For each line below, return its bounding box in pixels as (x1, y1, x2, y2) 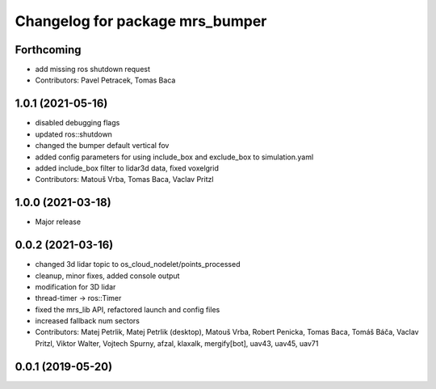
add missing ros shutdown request (35, 65, 151, 74)
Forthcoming (15, 43, 82, 57)
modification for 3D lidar (35, 281, 116, 291)
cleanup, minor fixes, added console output (35, 271, 180, 281)
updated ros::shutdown (35, 129, 113, 139)
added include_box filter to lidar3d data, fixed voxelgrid (35, 163, 220, 173)
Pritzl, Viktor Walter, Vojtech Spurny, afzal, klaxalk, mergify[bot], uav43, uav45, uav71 (35, 338, 319, 348)
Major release (35, 217, 81, 226)
